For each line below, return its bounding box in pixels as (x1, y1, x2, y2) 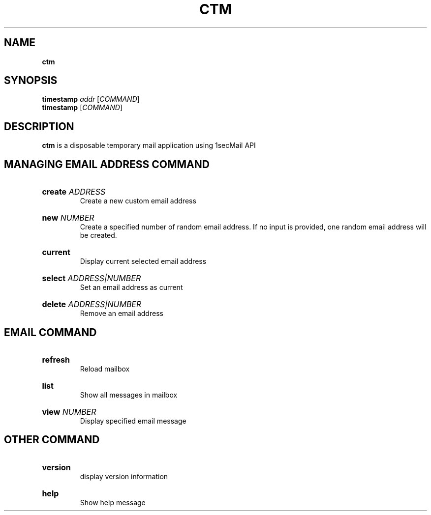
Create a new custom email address (80, 197, 196, 205)
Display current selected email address (80, 257, 207, 266)
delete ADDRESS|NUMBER (42, 299, 142, 310)
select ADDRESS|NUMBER (42, 273, 141, 284)
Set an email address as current (80, 283, 183, 292)
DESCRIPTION (4, 120, 74, 133)
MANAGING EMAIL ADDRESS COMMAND (4, 158, 210, 171)
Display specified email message (80, 416, 186, 425)
